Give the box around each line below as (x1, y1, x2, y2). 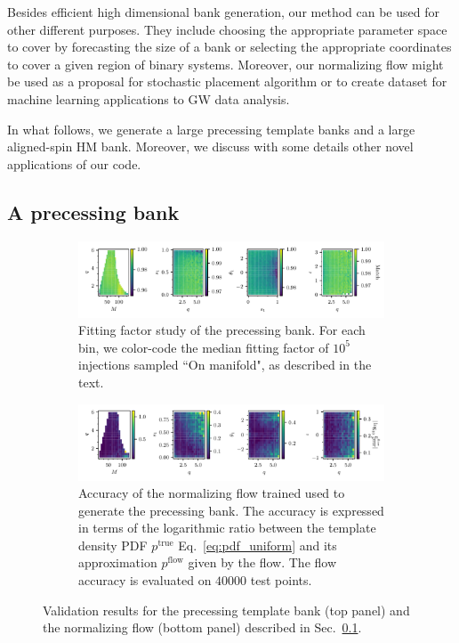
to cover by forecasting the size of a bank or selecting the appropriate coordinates (7, 37, 452, 56)
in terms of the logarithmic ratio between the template (78, 518, 376, 537)
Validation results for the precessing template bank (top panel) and (43, 600, 410, 619)
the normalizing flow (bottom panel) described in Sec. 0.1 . (43, 618, 362, 637)
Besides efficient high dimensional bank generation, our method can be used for (7, 3, 439, 20)
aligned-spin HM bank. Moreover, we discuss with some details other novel (7, 137, 414, 156)
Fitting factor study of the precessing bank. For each (78, 321, 366, 339)
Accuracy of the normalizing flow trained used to (78, 484, 345, 502)
